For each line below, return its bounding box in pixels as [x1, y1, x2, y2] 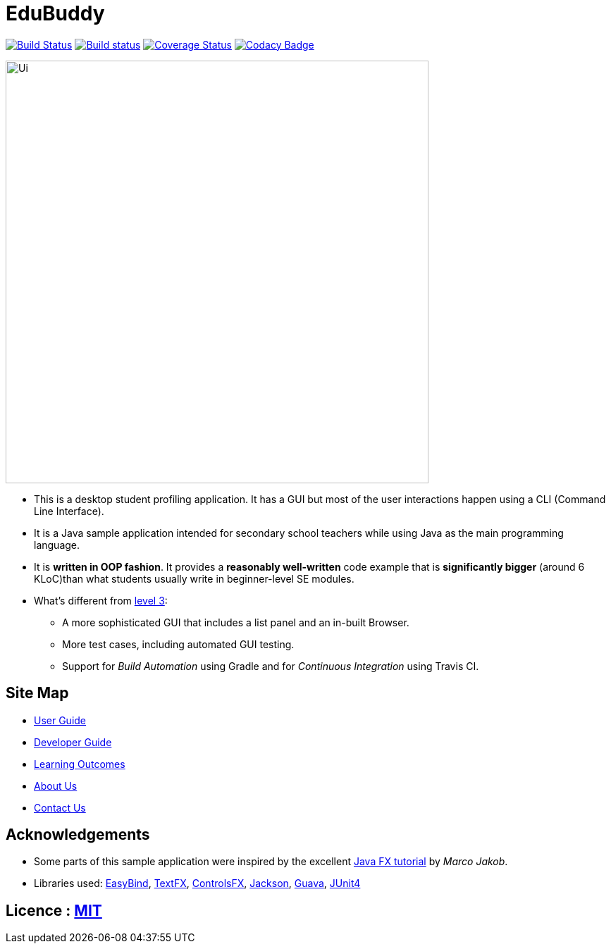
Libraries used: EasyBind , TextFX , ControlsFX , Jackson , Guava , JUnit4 [34, 877, 361, 890]
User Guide [34, 714, 87, 726]
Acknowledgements [6, 826, 150, 844]
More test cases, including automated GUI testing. [62, 638, 295, 650]
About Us [34, 779, 78, 792]
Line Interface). [34, 504, 104, 517]
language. [34, 538, 80, 551]
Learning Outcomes [34, 757, 125, 770]
